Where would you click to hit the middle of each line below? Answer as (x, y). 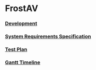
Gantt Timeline (23, 62)
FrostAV (22, 8)
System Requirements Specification (48, 37)
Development (21, 24)
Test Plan (16, 49)
